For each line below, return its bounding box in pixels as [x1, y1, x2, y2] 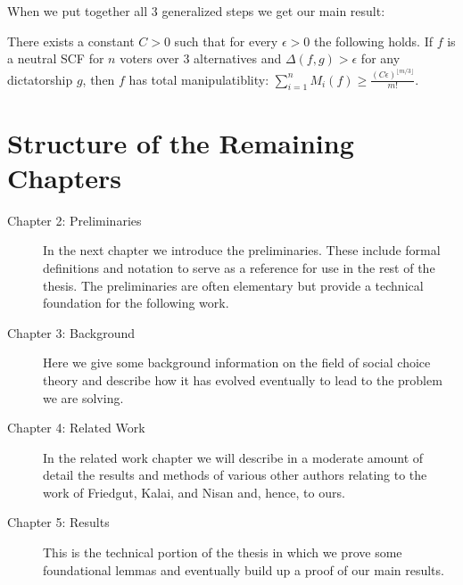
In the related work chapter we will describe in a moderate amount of [43, 448, 424, 466]
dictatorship [7, 70, 73, 88]
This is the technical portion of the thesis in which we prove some [43, 543, 402, 562]
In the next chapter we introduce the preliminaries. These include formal [43, 241, 441, 260]
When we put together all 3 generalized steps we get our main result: [7, 2, 385, 20]
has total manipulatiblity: [128, 70, 269, 88]
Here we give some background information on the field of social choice [43, 353, 431, 372]
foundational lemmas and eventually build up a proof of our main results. [43, 560, 444, 579]
